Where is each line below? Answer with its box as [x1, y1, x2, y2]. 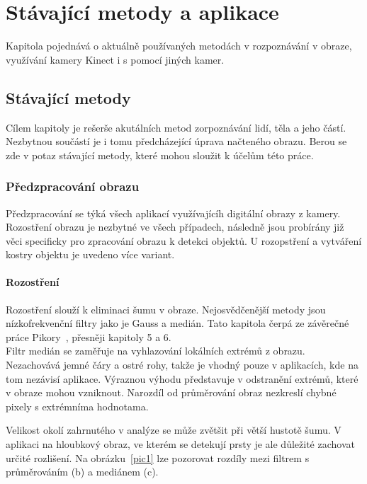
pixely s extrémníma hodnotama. [6, 398, 149, 413]
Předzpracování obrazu [6, 178, 140, 195]
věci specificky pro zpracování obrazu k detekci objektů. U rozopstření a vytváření [6, 233, 362, 248]
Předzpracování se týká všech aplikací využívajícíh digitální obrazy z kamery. [6, 205, 341, 220]
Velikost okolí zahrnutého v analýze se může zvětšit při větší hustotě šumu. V [6, 422, 341, 437]
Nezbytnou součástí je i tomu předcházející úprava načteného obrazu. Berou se [6, 134, 347, 149]
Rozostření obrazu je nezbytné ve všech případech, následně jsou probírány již [6, 219, 344, 234]
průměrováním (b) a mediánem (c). [6, 464, 159, 479]
